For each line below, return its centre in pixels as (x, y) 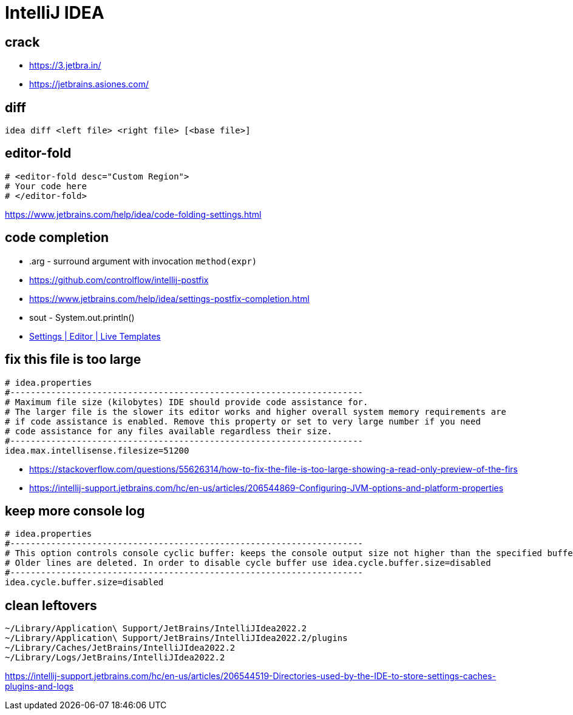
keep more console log (75, 511)
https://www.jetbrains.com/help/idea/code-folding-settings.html (133, 214)
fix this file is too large (73, 360)
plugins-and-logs (39, 686)
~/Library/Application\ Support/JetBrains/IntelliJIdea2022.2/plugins (176, 638)
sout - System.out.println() (82, 317)
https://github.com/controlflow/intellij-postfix (119, 280)
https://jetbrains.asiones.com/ (89, 84)
